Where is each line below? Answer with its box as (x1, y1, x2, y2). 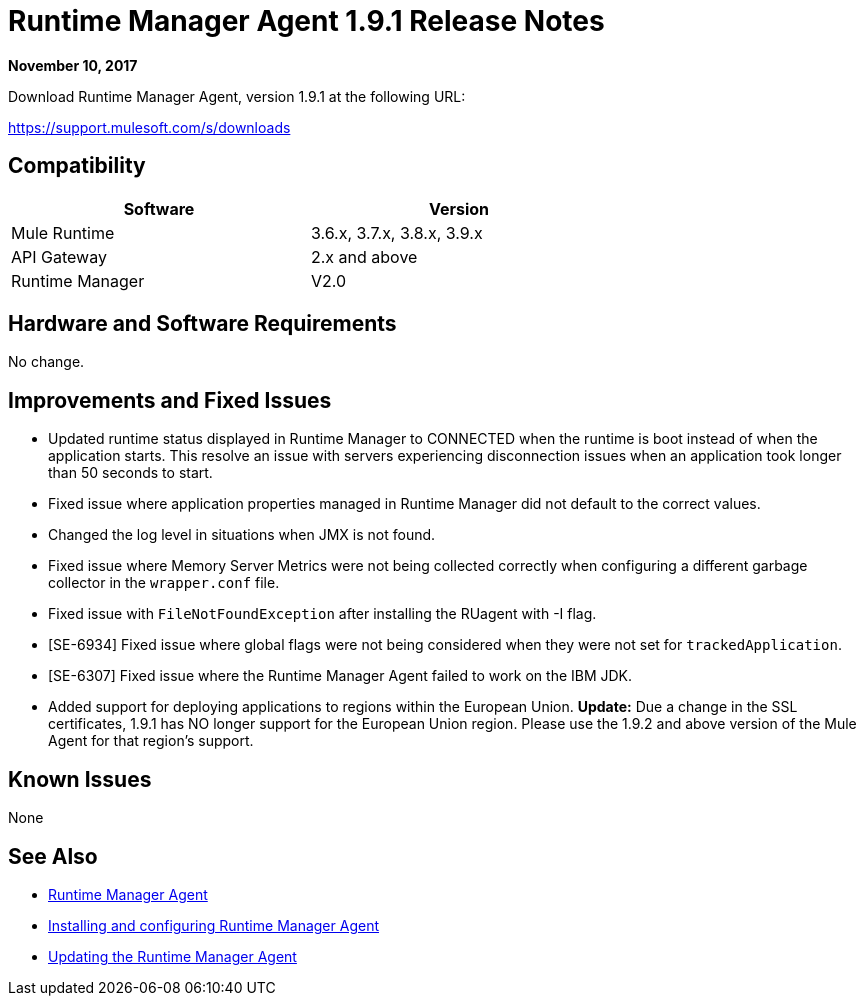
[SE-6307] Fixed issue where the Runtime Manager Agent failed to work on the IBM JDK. (48, 667, 633, 685)
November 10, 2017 (8, 56, 138, 74)
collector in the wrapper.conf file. (48, 574, 280, 592)
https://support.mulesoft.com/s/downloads (8, 118, 291, 136)
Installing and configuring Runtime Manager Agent (48, 916, 379, 934)
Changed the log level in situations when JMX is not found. (48, 526, 436, 544)
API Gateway (11, 246, 107, 267)
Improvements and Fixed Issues (8, 387, 332, 413)
